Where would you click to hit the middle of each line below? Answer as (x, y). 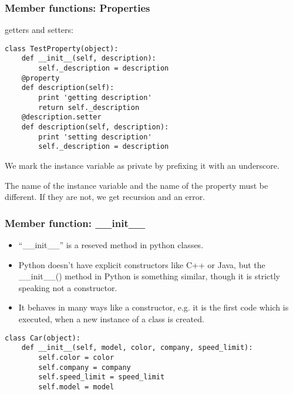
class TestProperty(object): (62, 49)
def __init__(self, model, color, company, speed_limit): (137, 348)
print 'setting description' (95, 137)
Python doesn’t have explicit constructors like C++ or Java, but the (142, 264)
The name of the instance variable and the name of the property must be (137, 185)
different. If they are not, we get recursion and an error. (105, 197)
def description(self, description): (95, 127)
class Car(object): (43, 338)
